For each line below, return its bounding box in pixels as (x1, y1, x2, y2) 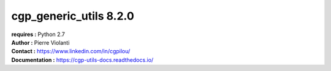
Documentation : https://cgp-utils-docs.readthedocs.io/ (11, 56, 154, 64)
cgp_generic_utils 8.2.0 (11, 9, 134, 23)
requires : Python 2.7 (11, 31, 66, 38)
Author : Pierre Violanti (11, 39, 70, 46)
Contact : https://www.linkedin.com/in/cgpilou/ (11, 48, 131, 55)
